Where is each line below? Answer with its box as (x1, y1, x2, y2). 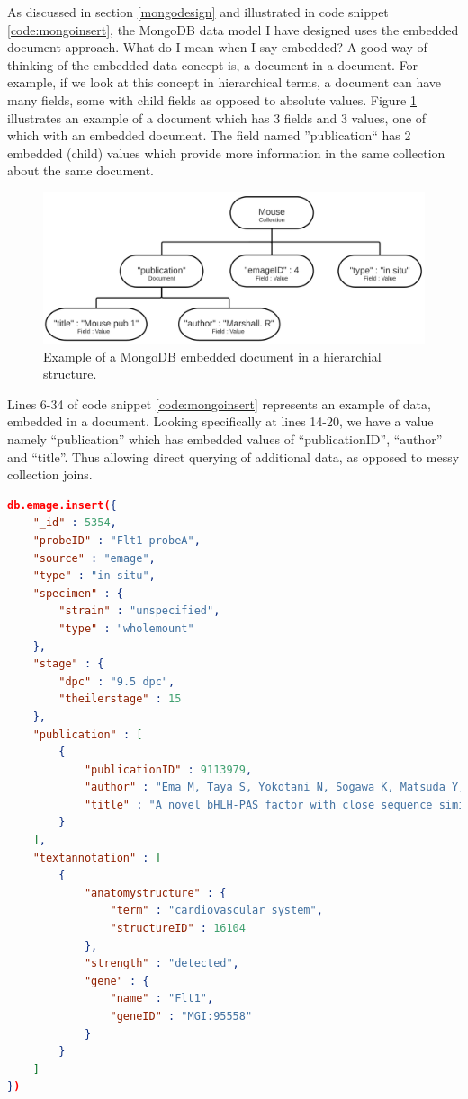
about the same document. (7, 161, 155, 180)
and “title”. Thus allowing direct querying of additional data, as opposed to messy (7, 447, 460, 466)
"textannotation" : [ (32, 851, 162, 864)
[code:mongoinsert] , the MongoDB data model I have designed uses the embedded (7, 20, 459, 39)
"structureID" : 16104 (110, 922, 246, 935)
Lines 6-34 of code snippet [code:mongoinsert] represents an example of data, (7, 394, 431, 413)
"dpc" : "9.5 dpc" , (58, 675, 175, 688)
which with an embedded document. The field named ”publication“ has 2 (7, 126, 411, 145)
